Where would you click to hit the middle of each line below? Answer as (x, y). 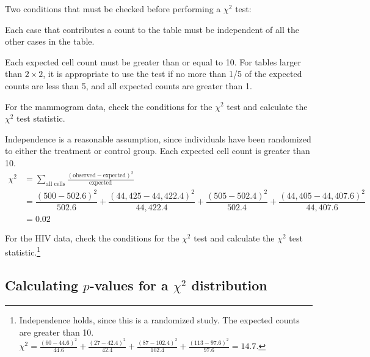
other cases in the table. (50, 41)
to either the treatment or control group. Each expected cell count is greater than (158, 151)
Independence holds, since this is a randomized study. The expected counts (159, 319)
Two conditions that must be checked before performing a (113, 9)
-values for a (129, 285)
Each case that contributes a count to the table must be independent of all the (152, 29)
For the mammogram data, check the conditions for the (109, 106)
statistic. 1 (23, 251)
